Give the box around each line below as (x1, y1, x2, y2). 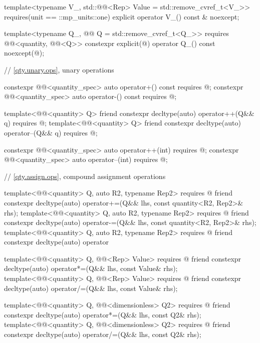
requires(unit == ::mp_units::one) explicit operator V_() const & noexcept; (4, 11, 239, 21)
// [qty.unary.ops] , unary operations (4, 64, 114, 74)
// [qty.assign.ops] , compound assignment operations (4, 170, 166, 181)
